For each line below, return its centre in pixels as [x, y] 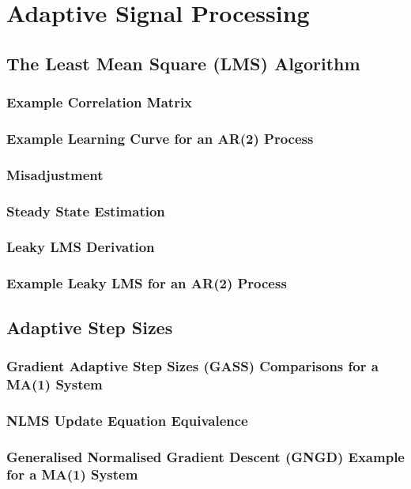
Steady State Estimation [86, 211]
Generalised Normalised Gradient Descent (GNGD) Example [205, 456]
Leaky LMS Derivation [81, 247]
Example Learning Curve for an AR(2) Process [160, 138]
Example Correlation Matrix [100, 102]
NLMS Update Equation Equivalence [127, 420]
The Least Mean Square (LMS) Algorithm [183, 63]
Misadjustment [55, 174]
